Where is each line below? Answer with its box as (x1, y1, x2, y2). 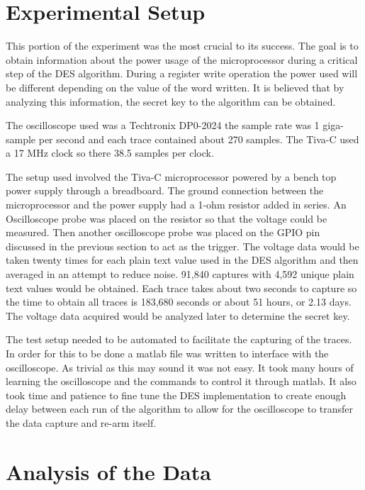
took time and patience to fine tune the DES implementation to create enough (6, 387, 347, 402)
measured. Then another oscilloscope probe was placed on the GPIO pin (6, 225, 320, 240)
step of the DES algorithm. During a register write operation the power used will (6, 66, 358, 81)
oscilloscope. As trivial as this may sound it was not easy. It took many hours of (6, 360, 354, 374)
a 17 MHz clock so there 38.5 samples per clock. (6, 145, 214, 160)
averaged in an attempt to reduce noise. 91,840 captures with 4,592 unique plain (6, 267, 354, 282)
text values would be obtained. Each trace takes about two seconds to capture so (6, 280, 357, 295)
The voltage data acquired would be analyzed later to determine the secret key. (6, 308, 350, 323)
